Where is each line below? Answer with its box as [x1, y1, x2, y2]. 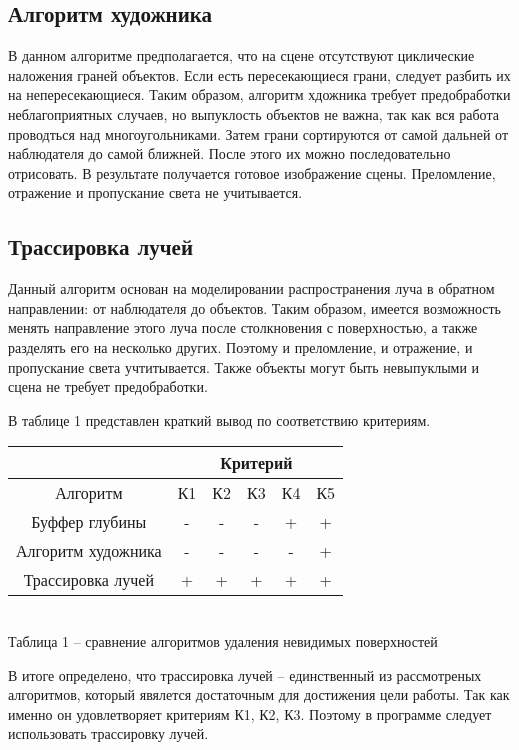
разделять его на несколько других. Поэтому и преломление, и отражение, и [8, 336, 473, 357]
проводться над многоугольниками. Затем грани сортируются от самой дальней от [8, 123, 509, 144]
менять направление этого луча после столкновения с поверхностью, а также [8, 317, 478, 338]
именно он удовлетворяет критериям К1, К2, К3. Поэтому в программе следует [8, 703, 492, 724]
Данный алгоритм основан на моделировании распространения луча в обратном [8, 278, 495, 299]
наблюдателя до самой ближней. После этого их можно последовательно [8, 143, 451, 164]
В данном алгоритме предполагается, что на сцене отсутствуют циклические [8, 45, 475, 66]
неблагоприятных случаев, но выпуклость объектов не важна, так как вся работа [8, 103, 499, 124]
